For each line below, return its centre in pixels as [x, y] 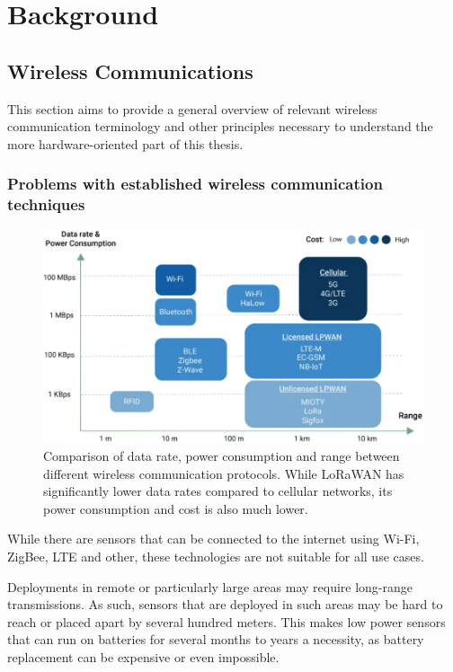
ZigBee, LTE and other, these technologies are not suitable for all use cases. [216, 556]
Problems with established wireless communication [195, 184]
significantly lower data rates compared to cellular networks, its [218, 491]
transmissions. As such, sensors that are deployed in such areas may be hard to [225, 604]
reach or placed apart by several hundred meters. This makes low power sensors [226, 621]
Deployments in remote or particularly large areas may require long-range [210, 586]
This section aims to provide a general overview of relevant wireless [192, 108]
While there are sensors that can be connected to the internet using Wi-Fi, [213, 539]
